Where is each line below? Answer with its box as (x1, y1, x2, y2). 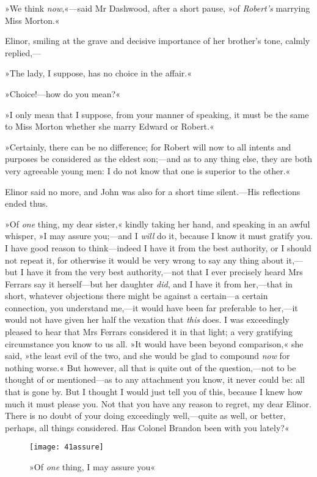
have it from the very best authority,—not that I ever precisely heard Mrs (26, 265, 303, 278)
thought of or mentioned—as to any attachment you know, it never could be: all (5, 373, 305, 386)
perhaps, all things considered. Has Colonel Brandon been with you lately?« (5, 421, 290, 434)
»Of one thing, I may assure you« (29, 460, 156, 473)
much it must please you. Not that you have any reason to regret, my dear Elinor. (5, 397, 312, 410)
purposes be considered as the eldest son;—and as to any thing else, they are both (5, 152, 313, 165)
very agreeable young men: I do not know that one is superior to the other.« (5, 164, 291, 177)
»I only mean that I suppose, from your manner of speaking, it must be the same (5, 108, 309, 120)
